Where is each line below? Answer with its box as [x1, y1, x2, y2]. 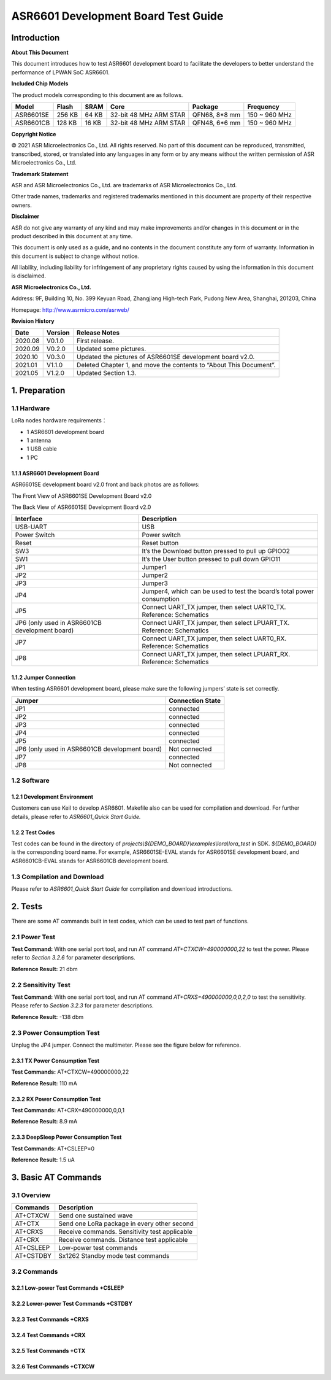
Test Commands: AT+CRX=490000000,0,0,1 [11, 1107, 125, 1114]
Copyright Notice [11, 131, 56, 138]
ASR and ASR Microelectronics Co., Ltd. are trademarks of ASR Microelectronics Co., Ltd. [11, 181, 237, 188]
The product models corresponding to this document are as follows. [11, 91, 183, 98]
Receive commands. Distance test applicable [58, 1236, 188, 1244]
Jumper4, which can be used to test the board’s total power [142, 587, 314, 595]
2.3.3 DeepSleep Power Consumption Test [11, 1133, 122, 1141]
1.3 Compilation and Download [11, 872, 104, 881]
